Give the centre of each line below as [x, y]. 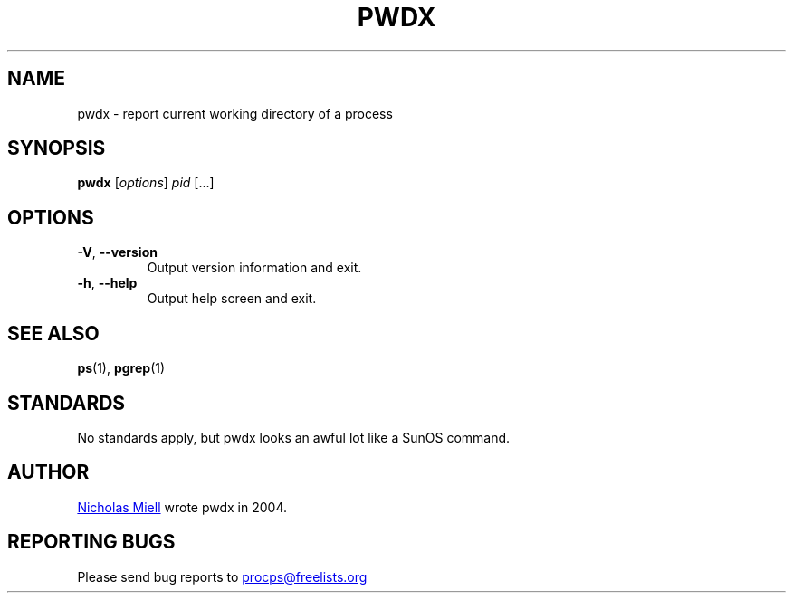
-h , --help [107, 283]
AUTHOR [48, 472]
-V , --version [117, 252]
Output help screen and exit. [232, 299]
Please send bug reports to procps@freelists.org [222, 576]
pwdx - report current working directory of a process [235, 113]
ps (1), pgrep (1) [121, 368]
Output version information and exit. [254, 268]
